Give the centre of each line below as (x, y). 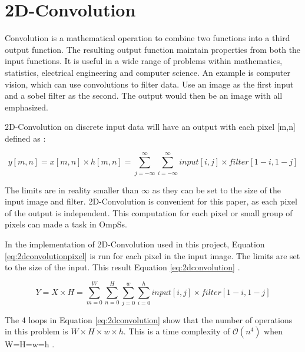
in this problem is (37, 331)
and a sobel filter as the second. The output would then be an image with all (144, 95)
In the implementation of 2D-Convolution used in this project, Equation (135, 244)
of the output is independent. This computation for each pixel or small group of (149, 212)
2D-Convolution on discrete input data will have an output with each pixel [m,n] (150, 127)
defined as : (25, 138)
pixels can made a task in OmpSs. (66, 224)
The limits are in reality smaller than (72, 190)
